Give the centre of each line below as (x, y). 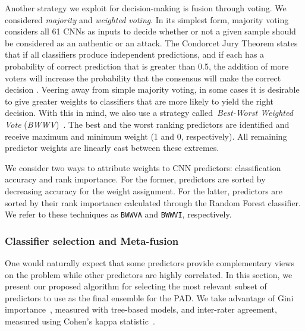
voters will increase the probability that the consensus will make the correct (143, 78)
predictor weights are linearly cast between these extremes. (112, 148)
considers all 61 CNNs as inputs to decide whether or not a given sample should (150, 31)
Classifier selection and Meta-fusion (92, 240)
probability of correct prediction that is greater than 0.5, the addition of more (147, 66)
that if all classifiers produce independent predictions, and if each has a (135, 54)
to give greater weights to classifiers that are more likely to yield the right (139, 101)
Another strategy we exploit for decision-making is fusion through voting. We (146, 8)
